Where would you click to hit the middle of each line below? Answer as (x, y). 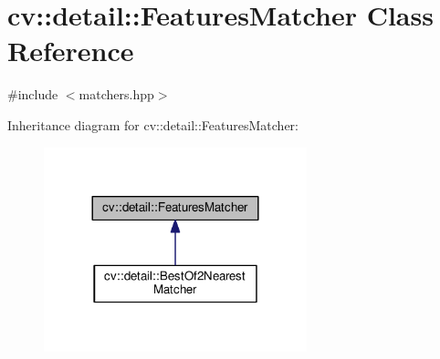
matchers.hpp (116, 94)
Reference (71, 51)
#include (33, 94)
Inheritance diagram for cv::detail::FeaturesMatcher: (153, 124)
